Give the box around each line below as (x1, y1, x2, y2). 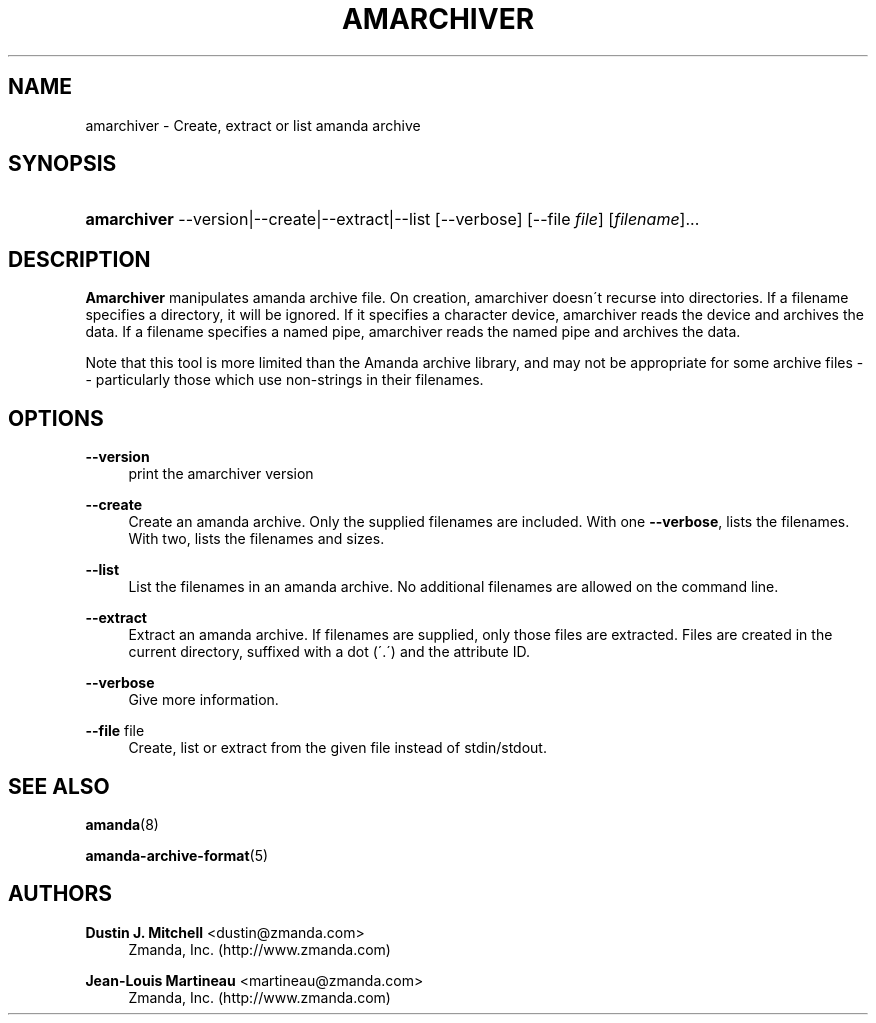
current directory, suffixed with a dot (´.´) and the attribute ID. (128, 643, 530, 661)
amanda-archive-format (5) (85, 846, 269, 864)
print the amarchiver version (128, 465, 314, 483)
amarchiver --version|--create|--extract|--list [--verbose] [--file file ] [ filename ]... (85, 209, 700, 230)
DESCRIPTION (8, 246, 151, 272)
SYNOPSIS (8, 151, 117, 177)
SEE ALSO (8, 773, 110, 799)
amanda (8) (85, 815, 159, 833)
